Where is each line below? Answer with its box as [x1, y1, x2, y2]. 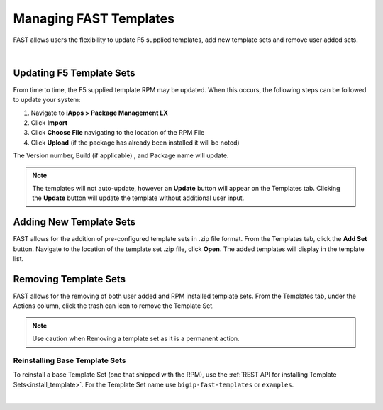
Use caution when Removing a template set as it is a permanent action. [32, 334, 240, 343]
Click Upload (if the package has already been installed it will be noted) [30, 138, 240, 147]
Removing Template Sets [13, 273, 126, 285]
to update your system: [13, 96, 81, 104]
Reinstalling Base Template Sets [13, 355, 126, 365]
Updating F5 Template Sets [13, 67, 135, 79]
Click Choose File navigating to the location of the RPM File [30, 128, 205, 137]
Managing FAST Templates [13, 11, 175, 26]
